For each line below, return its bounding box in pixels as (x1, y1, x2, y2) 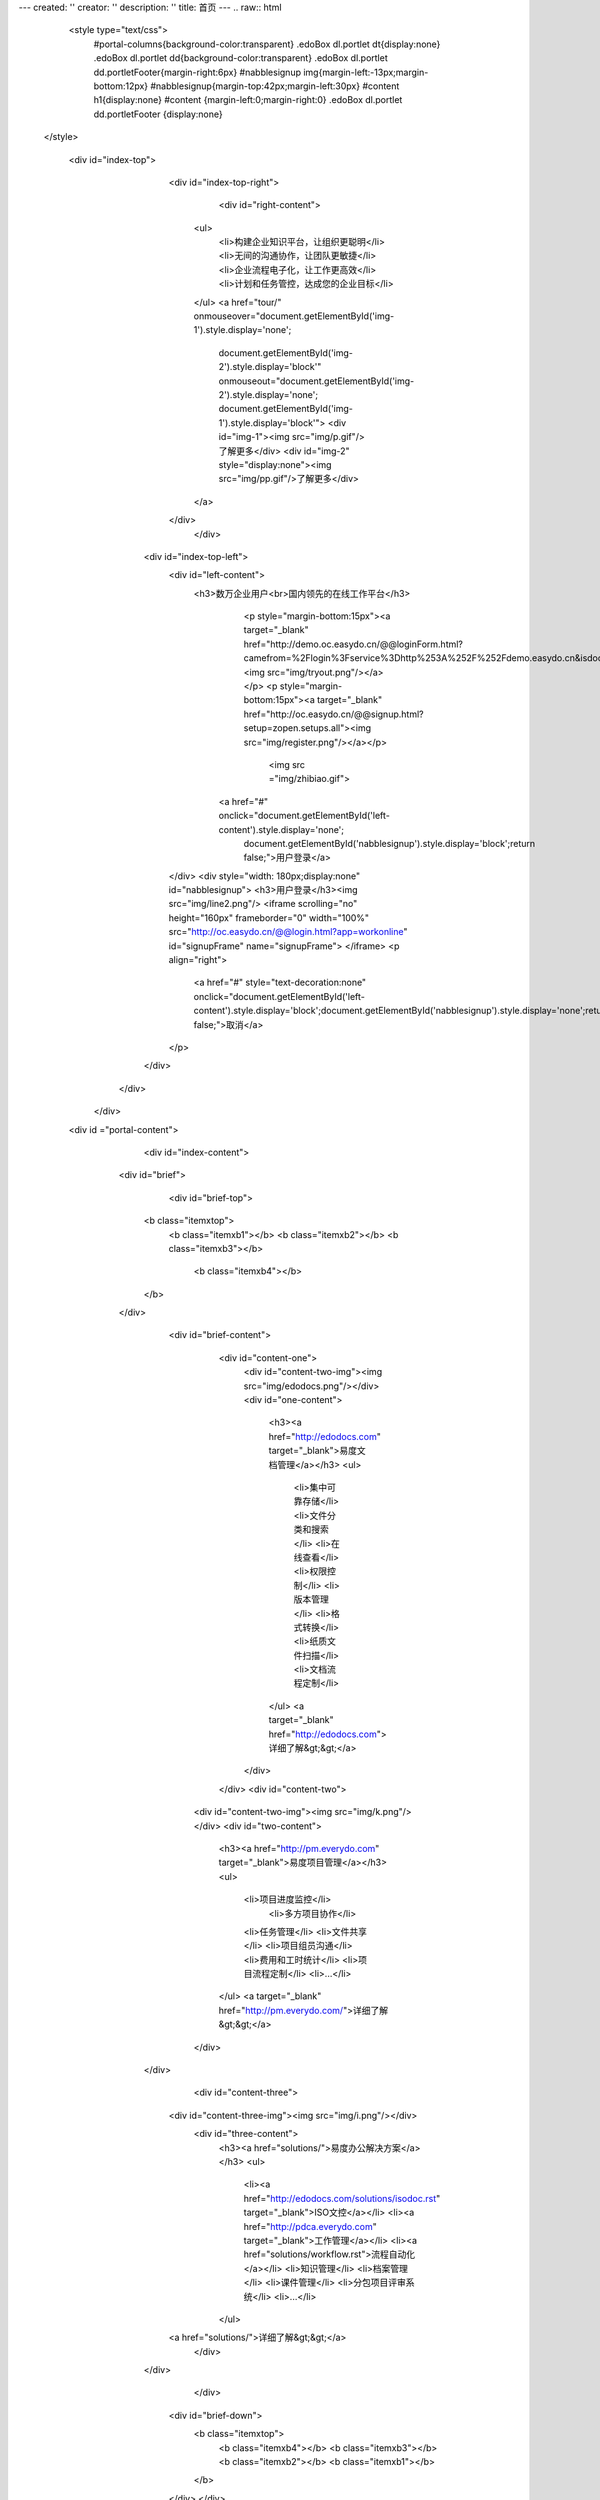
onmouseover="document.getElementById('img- (193, 310, 395, 322)
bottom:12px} (93, 80, 149, 92)
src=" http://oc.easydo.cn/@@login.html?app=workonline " (168, 926, 408, 938)
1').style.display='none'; (193, 324, 292, 336)
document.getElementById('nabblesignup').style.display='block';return (243, 837, 536, 849)
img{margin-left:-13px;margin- (303, 66, 429, 78)
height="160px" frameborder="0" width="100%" (168, 911, 370, 924)
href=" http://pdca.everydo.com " (243, 2220, 377, 2232)
